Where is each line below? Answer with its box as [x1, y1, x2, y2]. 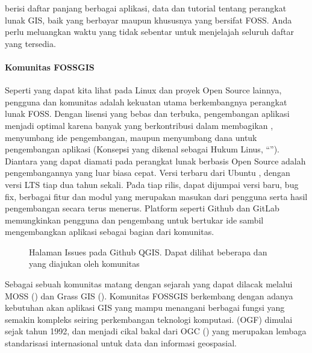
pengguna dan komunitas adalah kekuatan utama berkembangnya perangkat [5, 95, 287, 108]
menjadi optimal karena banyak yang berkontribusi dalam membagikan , [5, 119, 273, 131]
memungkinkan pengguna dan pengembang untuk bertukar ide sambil [5, 213, 264, 226]
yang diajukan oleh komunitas [29, 257, 140, 270]
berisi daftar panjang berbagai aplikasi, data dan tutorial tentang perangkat [5, 2, 287, 14]
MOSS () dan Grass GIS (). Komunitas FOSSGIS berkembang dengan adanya [5, 289, 293, 302]
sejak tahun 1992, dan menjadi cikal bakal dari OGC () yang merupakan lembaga [5, 325, 307, 337]
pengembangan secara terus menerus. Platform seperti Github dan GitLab [5, 202, 279, 214]
